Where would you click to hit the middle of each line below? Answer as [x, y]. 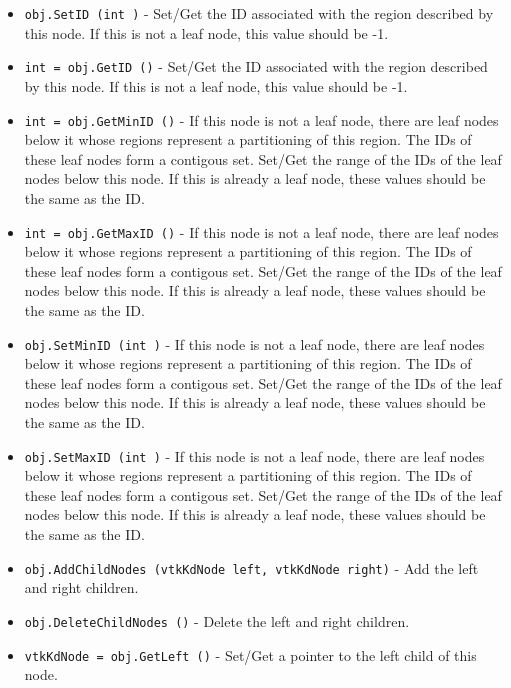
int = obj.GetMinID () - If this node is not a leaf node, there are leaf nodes [261, 119]
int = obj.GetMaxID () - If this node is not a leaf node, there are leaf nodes [261, 231]
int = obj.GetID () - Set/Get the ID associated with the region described [256, 66]
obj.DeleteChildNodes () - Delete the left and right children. [217, 620]
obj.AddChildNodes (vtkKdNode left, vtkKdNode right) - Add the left [251, 567]
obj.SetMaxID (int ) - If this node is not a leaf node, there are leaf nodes [254, 455]
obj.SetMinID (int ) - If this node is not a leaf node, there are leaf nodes [254, 343]
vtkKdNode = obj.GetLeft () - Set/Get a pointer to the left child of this [250, 654]
